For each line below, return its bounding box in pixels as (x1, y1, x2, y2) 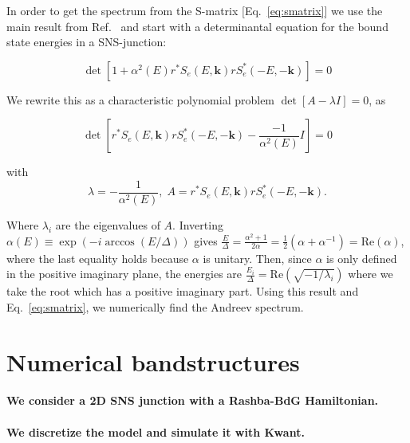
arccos (104, 236, 135, 248)
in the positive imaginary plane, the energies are (6, 265, 242, 282)
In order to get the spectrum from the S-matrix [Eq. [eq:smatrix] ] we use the (6, 2, 383, 18)
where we (348, 265, 393, 282)
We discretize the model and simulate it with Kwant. (6, 423, 305, 440)
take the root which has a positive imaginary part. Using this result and (6, 283, 359, 300)
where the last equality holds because (6, 249, 189, 266)
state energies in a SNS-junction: (6, 33, 167, 50)
